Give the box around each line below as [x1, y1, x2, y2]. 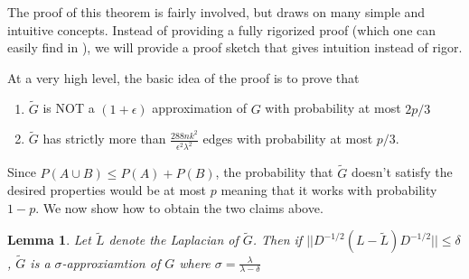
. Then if [252, 230, 303, 249]
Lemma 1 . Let [7, 230, 91, 249]
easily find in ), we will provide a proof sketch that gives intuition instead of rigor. [7, 38, 463, 57]
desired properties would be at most [7, 181, 207, 200]
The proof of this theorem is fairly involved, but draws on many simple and [7, 3, 426, 21]
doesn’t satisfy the [351, 163, 453, 181]
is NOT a [42, 98, 95, 117]
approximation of [152, 98, 247, 117]
